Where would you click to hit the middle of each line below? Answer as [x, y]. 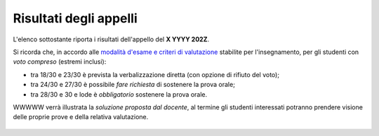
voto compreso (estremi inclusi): [60, 62]
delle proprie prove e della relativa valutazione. [81, 117]
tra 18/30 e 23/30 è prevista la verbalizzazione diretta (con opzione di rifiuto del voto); [155, 74]
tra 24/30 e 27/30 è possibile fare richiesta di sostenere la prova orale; [133, 85]
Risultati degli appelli [75, 18]
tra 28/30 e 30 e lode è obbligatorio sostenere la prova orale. [119, 94]
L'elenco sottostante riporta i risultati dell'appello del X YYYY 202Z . [111, 39]
